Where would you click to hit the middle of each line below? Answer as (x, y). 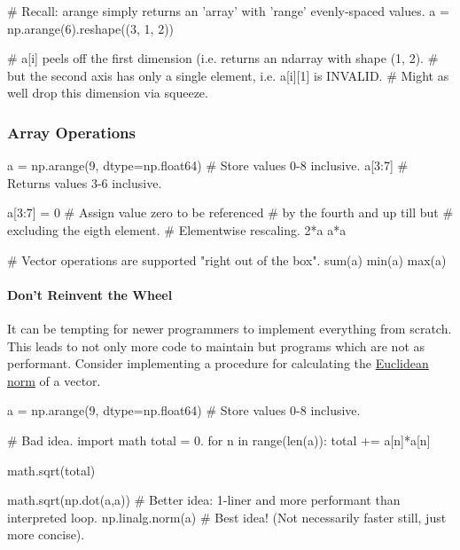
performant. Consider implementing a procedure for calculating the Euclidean (218, 363)
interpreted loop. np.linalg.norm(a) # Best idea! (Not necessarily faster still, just (227, 517)
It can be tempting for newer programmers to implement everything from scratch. (230, 328)
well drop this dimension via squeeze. (108, 93)
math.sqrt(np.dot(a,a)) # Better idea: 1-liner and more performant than (204, 500)
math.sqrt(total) (51, 470)
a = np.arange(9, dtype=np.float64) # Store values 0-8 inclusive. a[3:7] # (208, 165)
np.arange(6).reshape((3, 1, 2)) (91, 28)
